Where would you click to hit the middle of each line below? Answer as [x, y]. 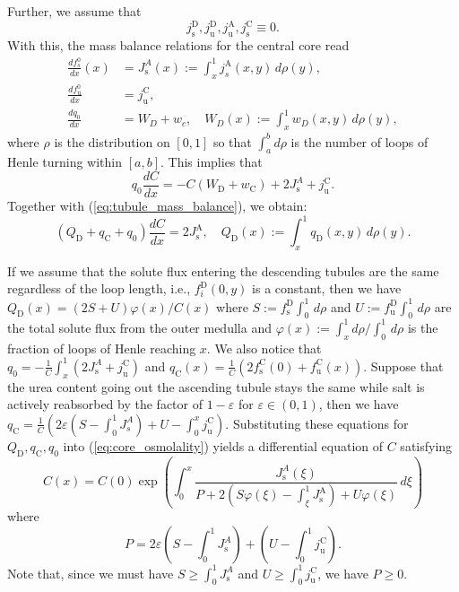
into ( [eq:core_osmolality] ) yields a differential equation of [223, 445]
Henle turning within [65, 162]
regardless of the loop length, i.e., [99, 288]
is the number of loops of [359, 141]
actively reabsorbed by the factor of [105, 404]
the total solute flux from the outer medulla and [139, 327]
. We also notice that [264, 348]
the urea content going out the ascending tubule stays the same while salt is [216, 386]
